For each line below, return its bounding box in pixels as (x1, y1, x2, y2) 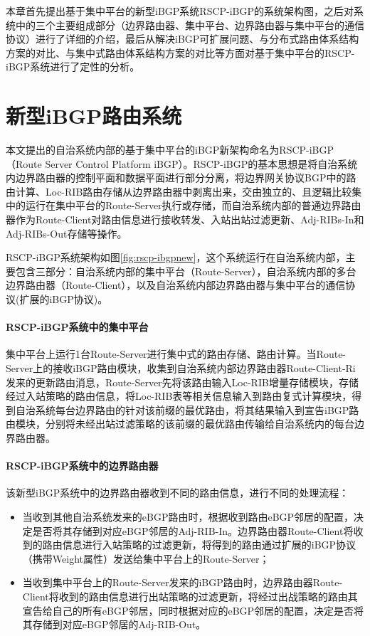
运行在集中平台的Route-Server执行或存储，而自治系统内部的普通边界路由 (25, 198, 361, 213)
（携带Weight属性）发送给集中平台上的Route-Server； (22, 551, 270, 566)
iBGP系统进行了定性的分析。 (6, 59, 140, 74)
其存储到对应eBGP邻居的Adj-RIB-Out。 (22, 617, 206, 632)
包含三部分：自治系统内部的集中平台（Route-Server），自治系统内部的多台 (15, 263, 356, 278)
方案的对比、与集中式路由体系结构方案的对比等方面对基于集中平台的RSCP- (6, 45, 355, 60)
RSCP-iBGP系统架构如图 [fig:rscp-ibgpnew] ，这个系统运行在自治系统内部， (6, 250, 346, 265)
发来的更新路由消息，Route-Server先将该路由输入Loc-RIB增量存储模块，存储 (6, 374, 359, 389)
